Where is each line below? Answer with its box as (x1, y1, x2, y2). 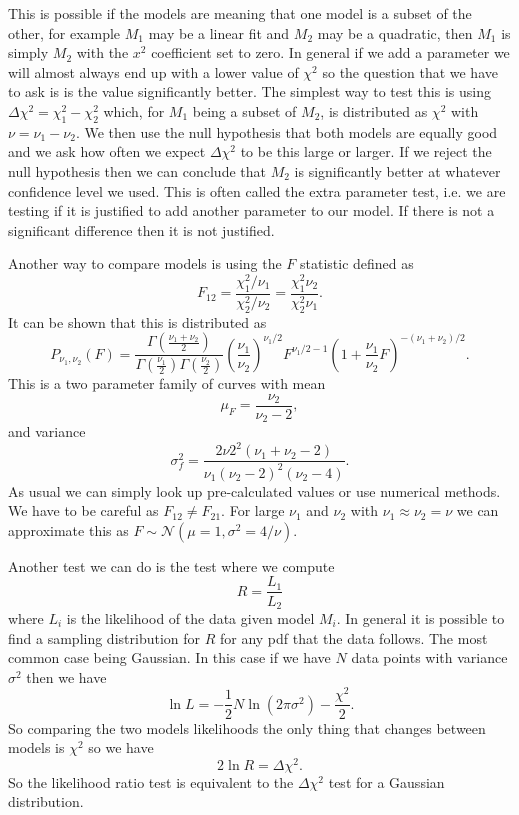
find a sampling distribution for (8, 627, 201, 648)
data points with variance (351, 647, 508, 668)
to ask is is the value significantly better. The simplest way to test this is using (8, 81, 491, 102)
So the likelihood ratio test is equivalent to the (8, 771, 294, 792)
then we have (26, 666, 107, 687)
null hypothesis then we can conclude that (8, 160, 266, 181)
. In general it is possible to (336, 608, 505, 628)
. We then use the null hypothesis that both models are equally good (75, 121, 498, 142)
